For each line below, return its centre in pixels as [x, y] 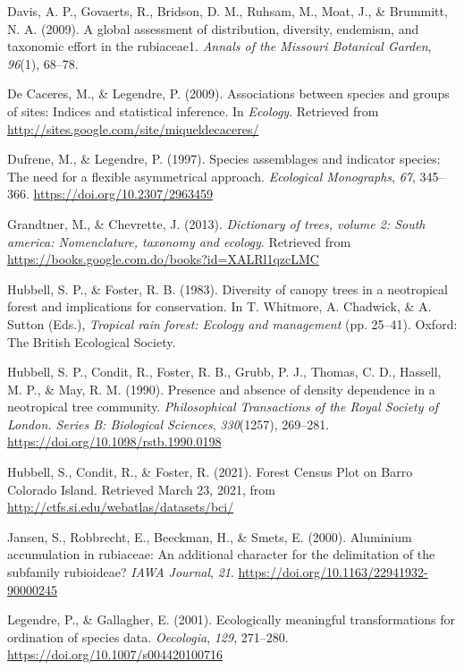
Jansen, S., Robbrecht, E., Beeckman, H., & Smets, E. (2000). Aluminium [210, 536]
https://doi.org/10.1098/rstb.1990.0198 [114, 441]
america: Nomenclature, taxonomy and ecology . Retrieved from [179, 241]
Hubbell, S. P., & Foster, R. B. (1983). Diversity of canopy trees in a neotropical [228, 288]
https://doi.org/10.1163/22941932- [333, 572]
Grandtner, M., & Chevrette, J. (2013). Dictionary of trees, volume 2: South [216, 223]
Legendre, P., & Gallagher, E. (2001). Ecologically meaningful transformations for [232, 619]
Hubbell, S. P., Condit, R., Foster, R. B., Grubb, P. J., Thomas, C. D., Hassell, [224, 372]
